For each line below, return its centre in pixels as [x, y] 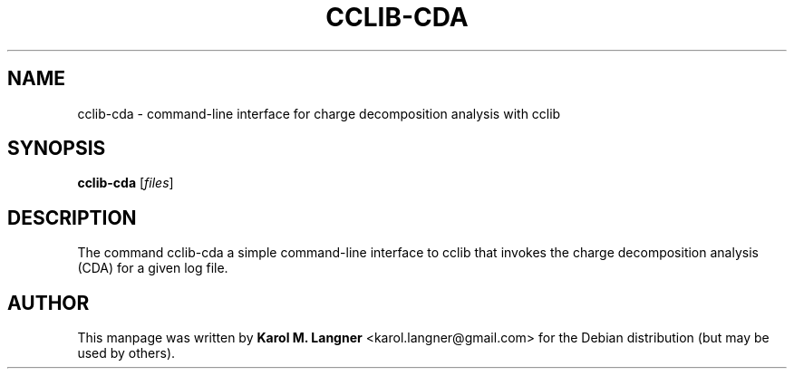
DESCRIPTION [72, 217]
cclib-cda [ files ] [126, 183]
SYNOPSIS [57, 149]
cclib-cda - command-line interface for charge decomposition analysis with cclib [319, 113]
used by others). [126, 353]
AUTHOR [48, 303]
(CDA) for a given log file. [153, 268]
